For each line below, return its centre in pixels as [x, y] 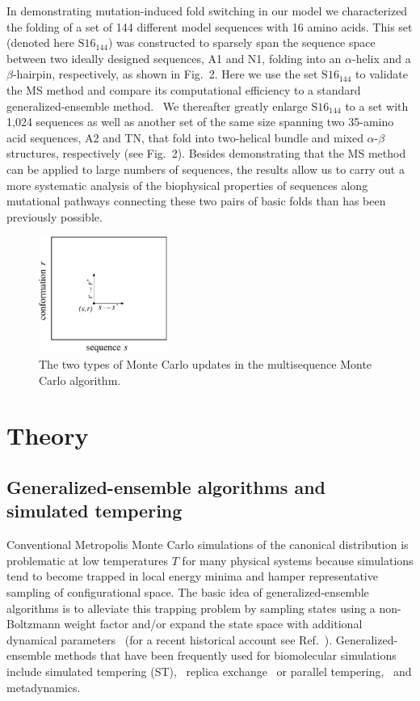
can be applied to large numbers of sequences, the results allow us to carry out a [206, 169]
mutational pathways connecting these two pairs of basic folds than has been [196, 201]
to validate [382, 74]
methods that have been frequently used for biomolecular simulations [225, 655]
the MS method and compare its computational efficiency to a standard [184, 89]
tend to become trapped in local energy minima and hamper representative [192, 576]
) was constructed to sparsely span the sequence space [242, 42]
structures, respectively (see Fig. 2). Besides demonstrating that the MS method [206, 153]
